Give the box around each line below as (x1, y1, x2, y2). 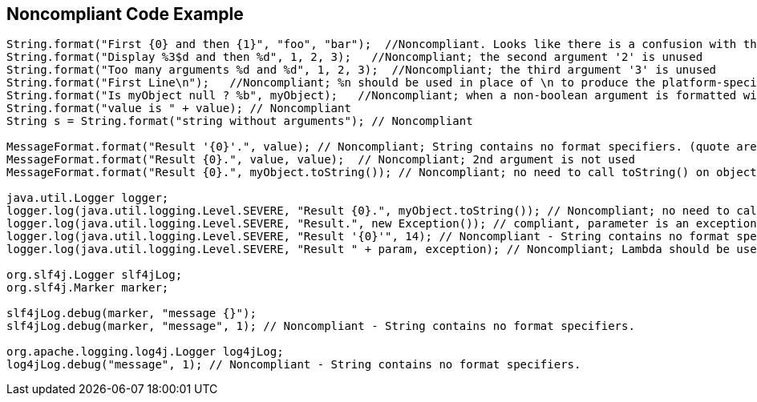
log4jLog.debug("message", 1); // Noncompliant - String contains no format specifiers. (6, 358, 581, 372)
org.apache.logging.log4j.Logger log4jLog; (6, 345, 284, 359)
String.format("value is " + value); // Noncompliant (6, 102, 351, 115)
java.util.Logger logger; (6, 191, 169, 205)
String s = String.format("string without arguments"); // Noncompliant (6, 115, 473, 128)
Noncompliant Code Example (6, 4, 244, 24)
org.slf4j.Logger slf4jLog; (6, 268, 183, 282)
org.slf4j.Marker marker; (6, 281, 169, 295)
